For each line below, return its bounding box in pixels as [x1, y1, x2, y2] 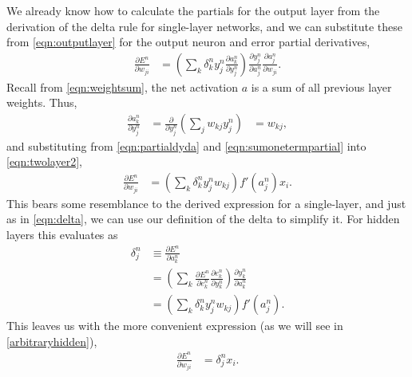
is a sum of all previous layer [251, 78, 392, 95]
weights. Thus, [6, 94, 77, 111]
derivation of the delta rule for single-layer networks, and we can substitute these [6, 18, 403, 34]
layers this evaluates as [6, 226, 118, 242]
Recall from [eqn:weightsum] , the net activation [6, 78, 239, 95]
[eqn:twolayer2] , [6, 153, 82, 170]
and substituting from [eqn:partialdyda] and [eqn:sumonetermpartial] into [6, 137, 366, 154]
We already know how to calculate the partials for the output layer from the [6, 2, 380, 18]
